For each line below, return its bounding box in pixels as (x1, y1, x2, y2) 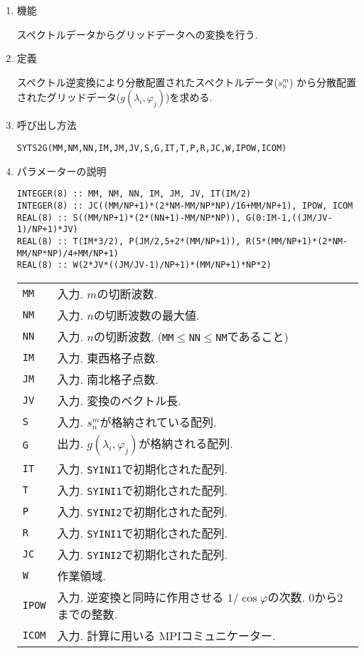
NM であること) (215, 328, 289, 345)
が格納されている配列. (100, 413, 217, 430)
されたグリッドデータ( (16, 90, 121, 105)
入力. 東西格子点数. (57, 349, 159, 366)
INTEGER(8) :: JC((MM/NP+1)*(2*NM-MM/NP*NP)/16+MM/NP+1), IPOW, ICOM (16, 200, 353, 211)
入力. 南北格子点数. (57, 370, 159, 387)
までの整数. (57, 605, 117, 622)
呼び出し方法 (16, 117, 77, 132)
